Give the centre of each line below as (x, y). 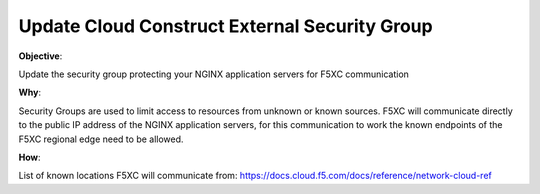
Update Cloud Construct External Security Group (226, 26)
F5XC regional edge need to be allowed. (101, 139)
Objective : (40, 56)
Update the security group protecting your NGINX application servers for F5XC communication (214, 74)
